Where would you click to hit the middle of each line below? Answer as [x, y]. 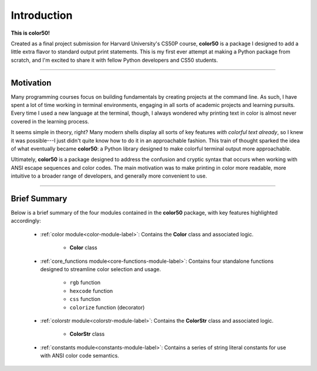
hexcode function [91, 290]
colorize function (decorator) [107, 307]
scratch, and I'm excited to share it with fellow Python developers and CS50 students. [114, 60]
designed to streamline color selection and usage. [101, 269]
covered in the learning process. [50, 121]
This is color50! [30, 33]
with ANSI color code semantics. [80, 356]
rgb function [85, 283]
